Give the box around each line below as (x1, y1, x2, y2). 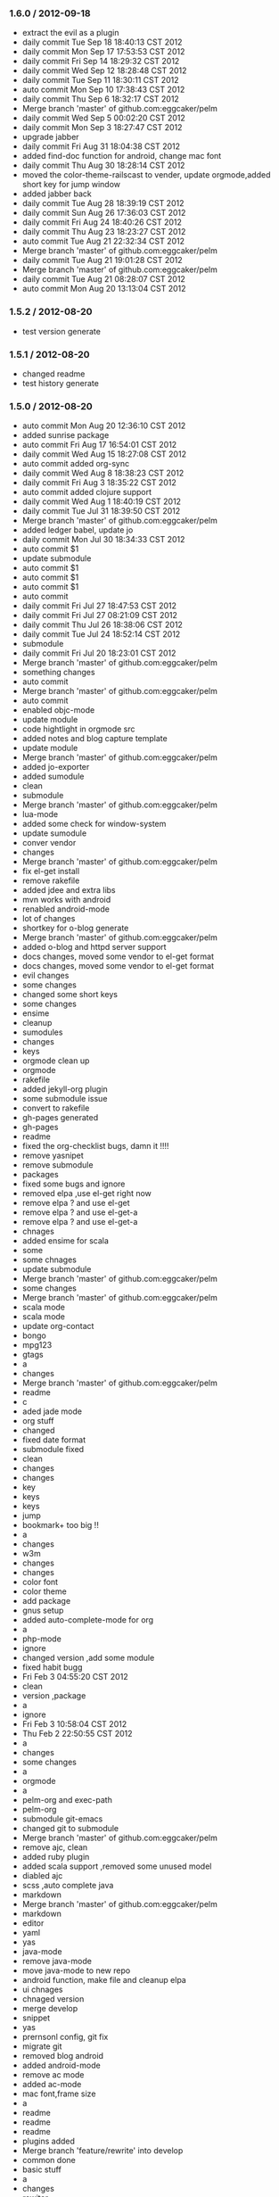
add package (21, 1596, 71, 1606)
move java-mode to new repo (21, 1965, 131, 1976)
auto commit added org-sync (21, 458, 130, 469)
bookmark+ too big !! (21, 1520, 100, 1531)
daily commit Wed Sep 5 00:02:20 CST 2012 (21, 112, 185, 123)
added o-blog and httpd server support (21, 942, 167, 953)
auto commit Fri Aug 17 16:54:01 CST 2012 (21, 440, 177, 450)
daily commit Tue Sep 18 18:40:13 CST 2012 (21, 37, 183, 47)
